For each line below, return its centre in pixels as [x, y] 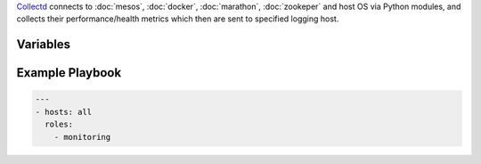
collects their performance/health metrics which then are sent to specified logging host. [178, 19]
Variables [44, 45]
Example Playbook [69, 73]
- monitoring [82, 137]
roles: [59, 124]
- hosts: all [64, 112]
